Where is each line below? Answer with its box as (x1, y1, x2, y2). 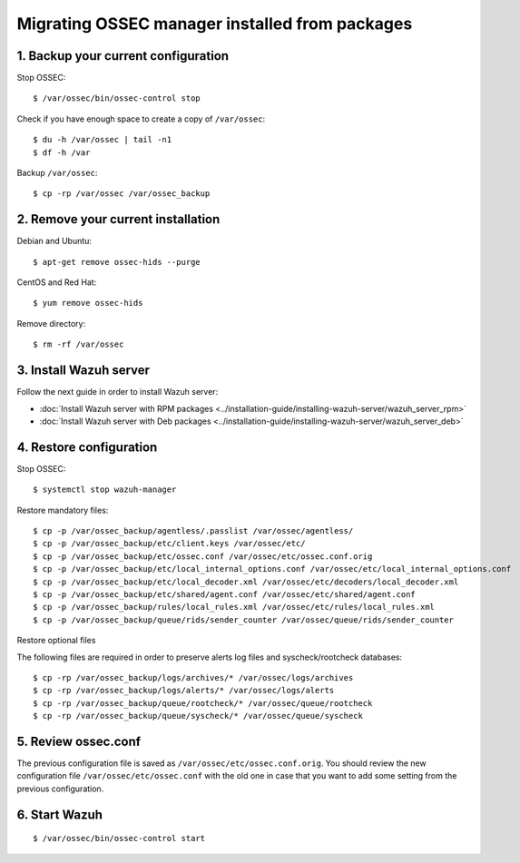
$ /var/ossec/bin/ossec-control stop (33, 93, 201, 103)
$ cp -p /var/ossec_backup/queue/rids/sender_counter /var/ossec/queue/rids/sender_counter (33, 614, 454, 625)
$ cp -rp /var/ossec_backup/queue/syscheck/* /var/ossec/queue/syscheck (33, 711, 363, 721)
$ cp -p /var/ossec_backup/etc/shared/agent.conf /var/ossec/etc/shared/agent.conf (33, 589, 417, 599)
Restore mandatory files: (16, 505, 109, 515)
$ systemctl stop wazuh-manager (33, 485, 177, 495)
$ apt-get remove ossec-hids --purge (33, 257, 201, 267)
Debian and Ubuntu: (16, 236, 93, 247)
